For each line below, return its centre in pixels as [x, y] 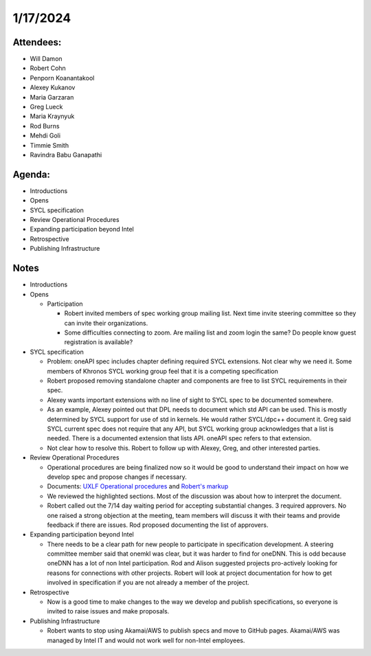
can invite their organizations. [106, 323]
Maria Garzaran [52, 97]
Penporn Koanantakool [62, 78]
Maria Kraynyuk [52, 116]
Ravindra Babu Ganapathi [66, 155]
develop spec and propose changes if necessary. [117, 477]
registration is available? [99, 342]
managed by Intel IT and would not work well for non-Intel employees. [146, 640]
